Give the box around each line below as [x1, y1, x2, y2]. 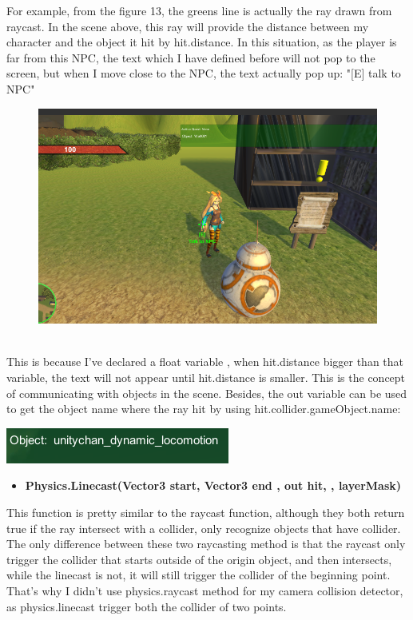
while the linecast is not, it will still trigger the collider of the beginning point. [6, 566, 391, 583]
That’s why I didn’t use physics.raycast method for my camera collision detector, [6, 582, 403, 598]
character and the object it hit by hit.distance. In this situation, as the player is [6, 34, 397, 50]
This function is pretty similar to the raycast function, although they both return [6, 504, 405, 521]
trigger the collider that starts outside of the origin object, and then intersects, [6, 550, 392, 567]
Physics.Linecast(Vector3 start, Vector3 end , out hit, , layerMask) [25, 477, 402, 494]
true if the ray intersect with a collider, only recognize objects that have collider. [6, 519, 401, 536]
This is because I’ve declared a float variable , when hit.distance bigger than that [6, 353, 404, 370]
